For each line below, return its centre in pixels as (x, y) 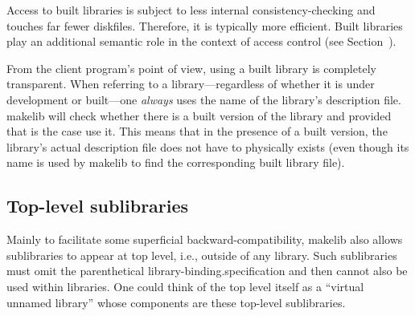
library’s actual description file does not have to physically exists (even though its (208, 146)
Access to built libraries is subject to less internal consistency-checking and (191, 10)
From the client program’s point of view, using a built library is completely (191, 68)
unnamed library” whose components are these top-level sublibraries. (176, 302)
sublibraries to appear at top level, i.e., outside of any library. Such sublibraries (202, 255)
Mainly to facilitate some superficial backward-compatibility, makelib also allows (205, 239)
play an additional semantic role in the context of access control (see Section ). (201, 41)
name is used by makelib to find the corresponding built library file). (176, 162)
